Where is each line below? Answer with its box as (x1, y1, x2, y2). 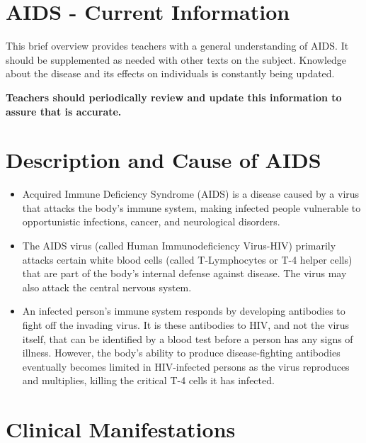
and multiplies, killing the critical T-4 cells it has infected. (22, 373, 275, 388)
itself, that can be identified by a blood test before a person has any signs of (22, 331, 353, 346)
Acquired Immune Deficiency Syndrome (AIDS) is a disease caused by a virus (22, 186, 360, 201)
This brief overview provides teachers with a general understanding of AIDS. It (6, 38, 349, 53)
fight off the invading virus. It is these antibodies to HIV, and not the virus (22, 317, 350, 332)
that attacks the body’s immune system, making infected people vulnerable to (22, 200, 361, 215)
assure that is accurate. (6, 103, 122, 118)
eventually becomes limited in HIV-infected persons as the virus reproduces (22, 359, 350, 374)
